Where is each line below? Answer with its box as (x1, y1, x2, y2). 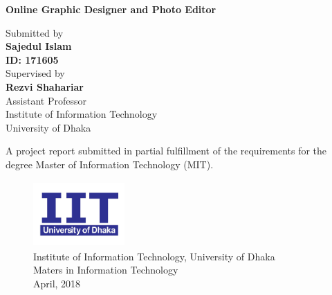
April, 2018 (33, 276, 81, 290)
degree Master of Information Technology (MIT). (6, 157, 214, 171)
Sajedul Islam (6, 39, 72, 53)
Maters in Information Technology (33, 262, 178, 277)
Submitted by (6, 25, 64, 39)
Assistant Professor (6, 93, 86, 107)
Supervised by (6, 66, 65, 80)
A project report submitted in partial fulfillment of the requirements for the (6, 143, 327, 158)
